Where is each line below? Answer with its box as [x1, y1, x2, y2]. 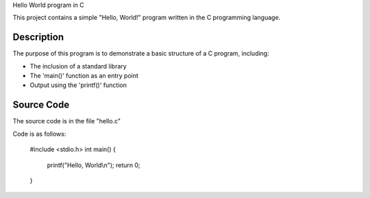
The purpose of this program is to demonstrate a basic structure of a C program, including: [12, 49, 270, 58]
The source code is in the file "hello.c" [12, 117, 121, 125]
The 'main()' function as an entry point [29, 72, 138, 80]
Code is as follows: [12, 129, 66, 138]
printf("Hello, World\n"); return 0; [47, 161, 140, 169]
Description [12, 32, 64, 43]
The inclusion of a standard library [29, 62, 127, 70]
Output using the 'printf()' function [29, 81, 127, 89]
